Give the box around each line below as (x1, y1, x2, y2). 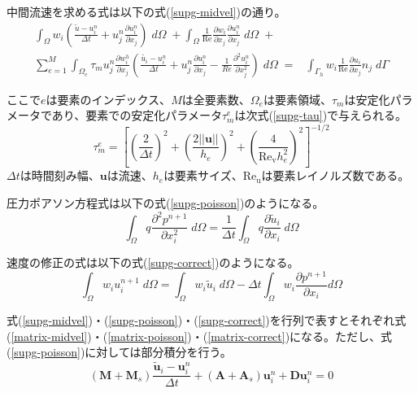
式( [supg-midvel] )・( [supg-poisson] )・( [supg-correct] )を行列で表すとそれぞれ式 (7, 312, 407, 329)
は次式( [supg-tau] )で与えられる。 (234, 107, 407, 124)
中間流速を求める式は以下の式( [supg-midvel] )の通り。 (7, 3, 286, 20)
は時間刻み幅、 (20, 167, 100, 184)
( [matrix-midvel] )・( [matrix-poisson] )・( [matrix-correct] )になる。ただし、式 (7, 327, 393, 344)
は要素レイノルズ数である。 (261, 167, 410, 184)
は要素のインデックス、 (46, 90, 172, 107)
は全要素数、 (181, 90, 250, 107)
